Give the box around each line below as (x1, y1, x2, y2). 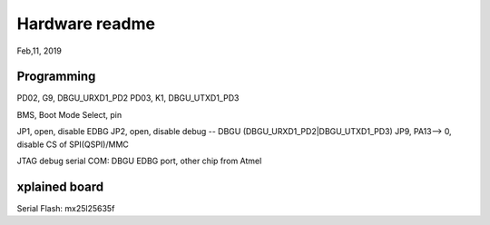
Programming (16, 69, 96, 84)
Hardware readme (16, 14, 156, 34)
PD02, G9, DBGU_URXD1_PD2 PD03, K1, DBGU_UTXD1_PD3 (16, 93, 240, 103)
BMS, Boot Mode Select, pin (16, 109, 122, 120)
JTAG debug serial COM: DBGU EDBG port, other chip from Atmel (16, 155, 262, 167)
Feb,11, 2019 (16, 45, 63, 56)
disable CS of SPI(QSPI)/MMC (16, 139, 129, 150)
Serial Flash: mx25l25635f (16, 202, 115, 213)
